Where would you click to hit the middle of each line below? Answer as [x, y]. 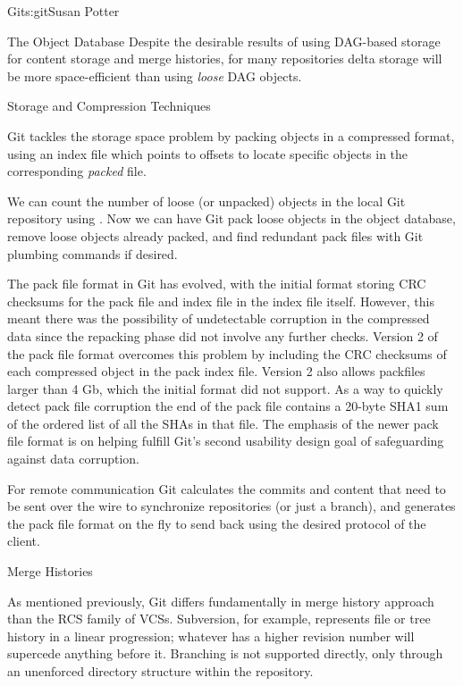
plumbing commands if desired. [93, 253]
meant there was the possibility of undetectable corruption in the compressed [219, 318]
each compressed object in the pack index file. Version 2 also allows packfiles [216, 371]
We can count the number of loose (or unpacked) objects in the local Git [206, 201]
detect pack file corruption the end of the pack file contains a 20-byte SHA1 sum [228, 406]
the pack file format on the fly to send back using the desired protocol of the [217, 523]
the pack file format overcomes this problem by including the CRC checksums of [227, 353]
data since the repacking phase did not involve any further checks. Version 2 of [223, 335]
